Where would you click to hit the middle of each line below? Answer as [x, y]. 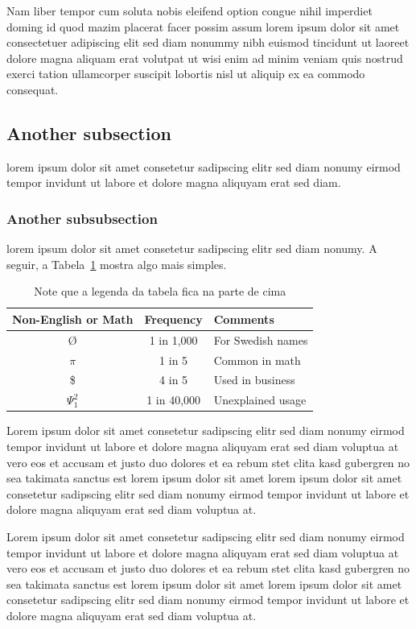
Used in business [254, 380]
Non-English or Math [73, 319]
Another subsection [89, 132]
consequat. [33, 89]
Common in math [257, 360]
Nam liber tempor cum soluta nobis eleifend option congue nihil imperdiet [189, 10]
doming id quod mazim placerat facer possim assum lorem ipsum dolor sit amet [203, 26]
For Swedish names [261, 339]
